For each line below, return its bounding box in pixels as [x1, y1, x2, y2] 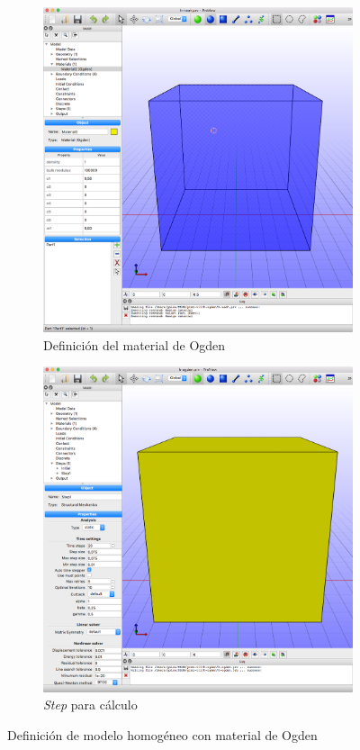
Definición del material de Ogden [43, 335, 226, 354]
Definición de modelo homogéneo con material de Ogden [7, 725, 318, 744]
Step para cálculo [43, 695, 138, 714]
